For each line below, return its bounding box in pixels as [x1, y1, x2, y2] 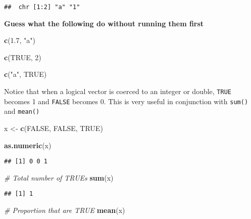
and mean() [4, 106, 40, 116]
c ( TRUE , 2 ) [4, 52, 41, 62]
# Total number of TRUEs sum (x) [4, 172, 114, 183]
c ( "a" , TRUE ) [4, 69, 47, 79]
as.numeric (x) [4, 140, 52, 150]
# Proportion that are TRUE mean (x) [4, 205, 125, 215]
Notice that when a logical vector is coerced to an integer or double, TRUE [4, 86, 231, 97]
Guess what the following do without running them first [4, 18, 204, 28]
